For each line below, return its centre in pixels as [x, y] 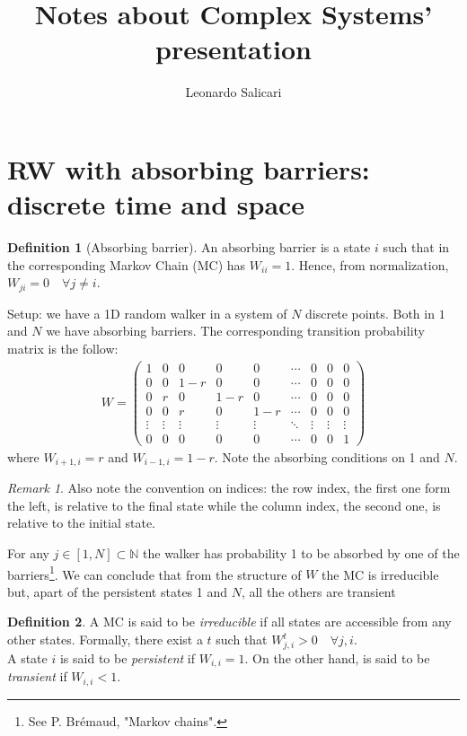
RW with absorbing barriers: [189, 168]
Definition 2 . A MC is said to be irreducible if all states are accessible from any [229, 622]
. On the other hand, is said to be [337, 657]
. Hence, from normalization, [370, 264]
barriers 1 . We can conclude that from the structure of [154, 573]
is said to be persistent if [128, 657]
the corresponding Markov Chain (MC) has [127, 264]
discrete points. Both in [370, 313]
